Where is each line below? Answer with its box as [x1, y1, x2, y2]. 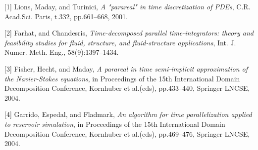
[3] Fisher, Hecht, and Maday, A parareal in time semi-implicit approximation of [4, 63, 248, 74]
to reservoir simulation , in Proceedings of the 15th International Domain [4, 118, 225, 129]
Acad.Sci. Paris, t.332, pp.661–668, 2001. [4, 11, 128, 21]
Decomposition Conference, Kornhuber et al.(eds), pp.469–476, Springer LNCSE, [4, 128, 250, 139]
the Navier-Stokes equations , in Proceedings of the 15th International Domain [4, 73, 240, 83]
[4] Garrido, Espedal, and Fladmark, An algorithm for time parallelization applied [4, 109, 252, 119]
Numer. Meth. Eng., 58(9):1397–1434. [4, 47, 119, 57]
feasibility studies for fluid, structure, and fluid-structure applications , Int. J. [4, 37, 236, 47]
